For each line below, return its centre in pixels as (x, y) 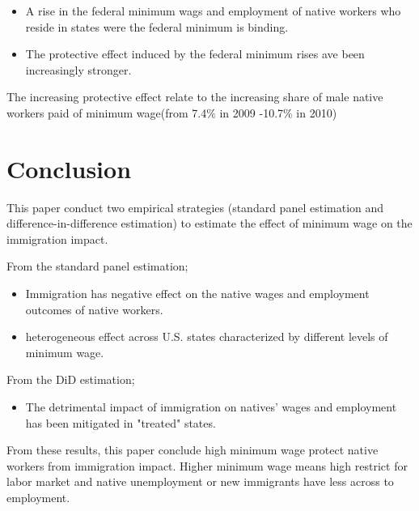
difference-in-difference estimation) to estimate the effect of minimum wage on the (209, 223)
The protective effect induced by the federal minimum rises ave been (195, 54)
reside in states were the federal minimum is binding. (157, 26)
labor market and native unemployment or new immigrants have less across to (200, 481)
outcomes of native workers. (94, 309)
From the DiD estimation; (71, 379)
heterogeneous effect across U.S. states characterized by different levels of (207, 336)
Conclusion (69, 168)
